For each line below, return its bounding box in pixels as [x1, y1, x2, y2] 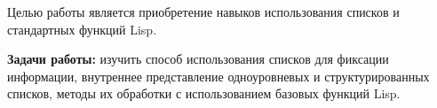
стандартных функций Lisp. [7, 19, 157, 38]
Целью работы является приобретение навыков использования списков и [7, 3, 400, 20]
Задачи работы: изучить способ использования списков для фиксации [7, 50, 389, 68]
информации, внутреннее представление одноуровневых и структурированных [7, 66, 430, 85]
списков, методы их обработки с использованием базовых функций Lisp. [7, 84, 401, 103]
